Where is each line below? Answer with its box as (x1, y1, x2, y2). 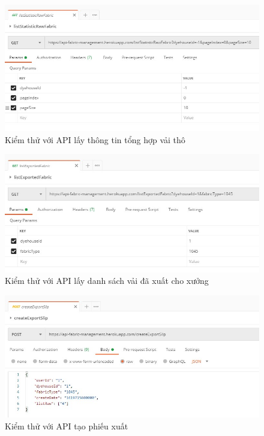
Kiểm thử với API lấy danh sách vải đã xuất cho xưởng (5, 274, 209, 287)
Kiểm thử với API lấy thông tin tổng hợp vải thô (5, 133, 185, 146)
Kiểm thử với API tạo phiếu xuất (5, 419, 128, 432)
